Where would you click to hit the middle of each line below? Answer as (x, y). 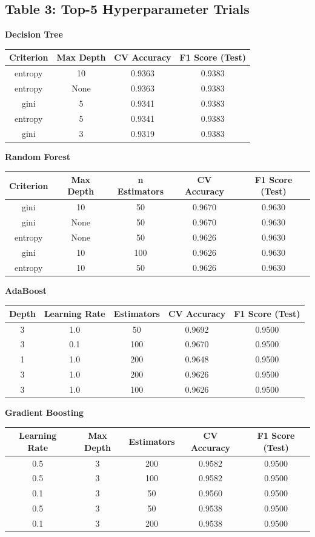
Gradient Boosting (45, 412)
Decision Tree (34, 34)
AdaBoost (26, 290)
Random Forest (38, 156)
